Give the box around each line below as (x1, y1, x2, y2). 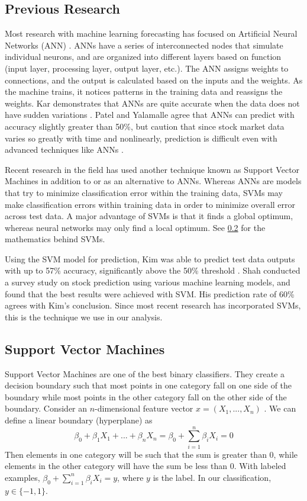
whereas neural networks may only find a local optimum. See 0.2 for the (5, 221, 266, 233)
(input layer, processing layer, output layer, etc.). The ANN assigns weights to (5, 62, 289, 74)
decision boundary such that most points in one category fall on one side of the (5, 379, 292, 391)
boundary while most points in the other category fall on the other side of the (5, 390, 287, 403)
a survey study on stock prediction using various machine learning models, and (5, 276, 290, 288)
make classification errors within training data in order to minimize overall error (5, 198, 296, 210)
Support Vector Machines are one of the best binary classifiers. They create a (5, 367, 285, 380)
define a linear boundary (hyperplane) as (5, 414, 153, 426)
